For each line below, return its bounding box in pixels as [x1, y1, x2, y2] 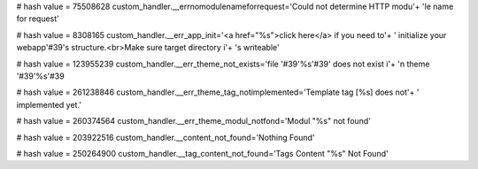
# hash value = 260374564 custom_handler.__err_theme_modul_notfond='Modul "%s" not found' [16, 116, 372, 127]
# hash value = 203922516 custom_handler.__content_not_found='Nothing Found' [16, 132, 315, 142]
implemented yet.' [16, 99, 82, 110]
